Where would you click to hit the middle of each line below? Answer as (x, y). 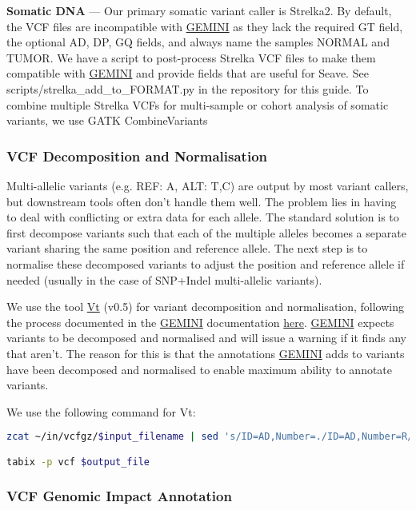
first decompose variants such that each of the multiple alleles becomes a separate (206, 232)
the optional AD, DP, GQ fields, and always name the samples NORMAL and (198, 42)
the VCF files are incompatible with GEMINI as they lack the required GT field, (205, 26)
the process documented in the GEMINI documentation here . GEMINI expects (200, 322)
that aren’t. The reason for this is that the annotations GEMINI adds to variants (206, 353)
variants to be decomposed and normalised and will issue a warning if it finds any (206, 338)
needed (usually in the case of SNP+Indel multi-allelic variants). (164, 279)
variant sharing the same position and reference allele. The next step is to (187, 248)
